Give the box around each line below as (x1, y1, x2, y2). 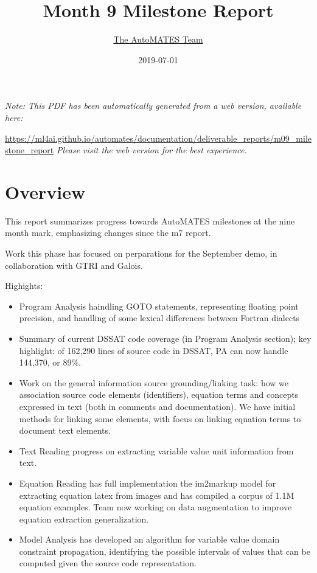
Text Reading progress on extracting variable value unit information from (19, 444, 294, 457)
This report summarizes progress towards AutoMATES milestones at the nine (5, 214, 295, 227)
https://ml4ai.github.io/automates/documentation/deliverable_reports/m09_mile (5, 131, 312, 144)
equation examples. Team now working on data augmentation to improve (19, 501, 292, 513)
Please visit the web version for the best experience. (56, 144, 247, 156)
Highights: (5, 279, 43, 292)
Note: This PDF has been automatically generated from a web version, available (5, 99, 302, 112)
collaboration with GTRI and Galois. (5, 259, 143, 271)
